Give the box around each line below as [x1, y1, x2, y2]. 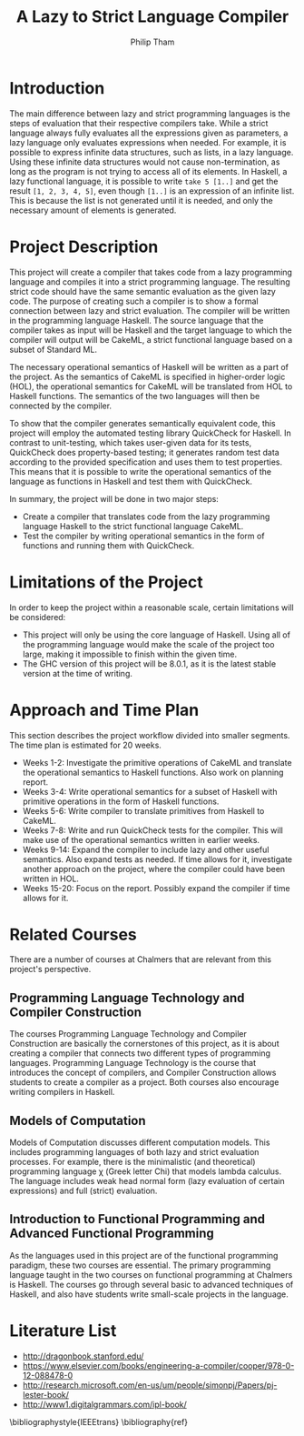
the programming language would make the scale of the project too [22, 638, 275, 649]
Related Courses [9, 924, 138, 945]
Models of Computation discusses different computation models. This [9, 1137, 270, 1148]
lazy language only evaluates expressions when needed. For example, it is [9, 136, 287, 147]
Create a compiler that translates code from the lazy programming [22, 511, 270, 522]
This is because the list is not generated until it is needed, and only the [9, 195, 274, 206]
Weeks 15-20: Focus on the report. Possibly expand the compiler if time [22, 882, 290, 893]
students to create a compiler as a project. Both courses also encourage [9, 1077, 279, 1088]
